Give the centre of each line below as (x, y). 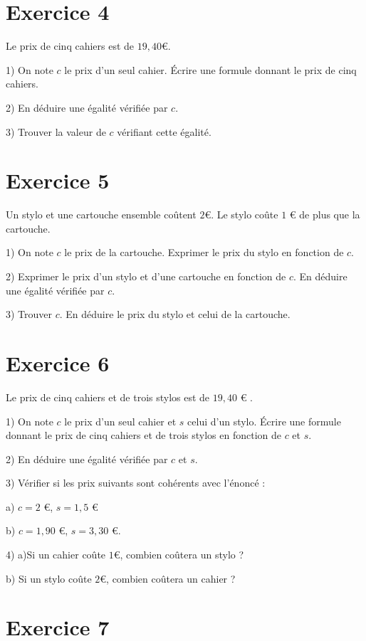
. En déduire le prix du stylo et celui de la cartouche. (175, 314)
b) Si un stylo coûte (49, 578)
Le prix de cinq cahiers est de (70, 46)
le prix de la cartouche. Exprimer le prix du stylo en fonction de (204, 252)
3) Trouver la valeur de (56, 131)
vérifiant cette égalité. (164, 131)
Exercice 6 (58, 362)
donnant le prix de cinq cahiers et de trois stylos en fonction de (143, 435)
